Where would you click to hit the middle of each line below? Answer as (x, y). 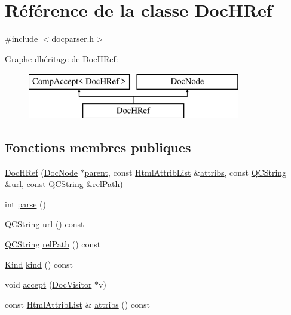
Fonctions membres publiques (98, 147)
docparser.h (73, 39)
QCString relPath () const (53, 244)
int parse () (25, 204)
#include (22, 39)
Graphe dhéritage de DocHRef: (62, 58)
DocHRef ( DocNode (41, 172)
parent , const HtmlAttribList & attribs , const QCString (186, 172)
